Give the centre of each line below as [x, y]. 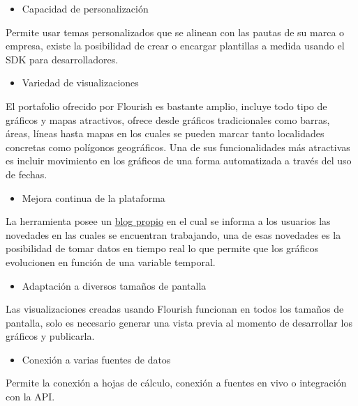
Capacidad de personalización [85, 8]
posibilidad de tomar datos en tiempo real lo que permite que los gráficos [162, 248]
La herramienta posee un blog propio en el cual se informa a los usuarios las [168, 221]
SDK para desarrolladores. [62, 59]
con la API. [30, 397]
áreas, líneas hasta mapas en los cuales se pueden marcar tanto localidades [165, 133]
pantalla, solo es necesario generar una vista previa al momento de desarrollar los [179, 322]
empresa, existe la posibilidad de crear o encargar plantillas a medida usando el [175, 46]
